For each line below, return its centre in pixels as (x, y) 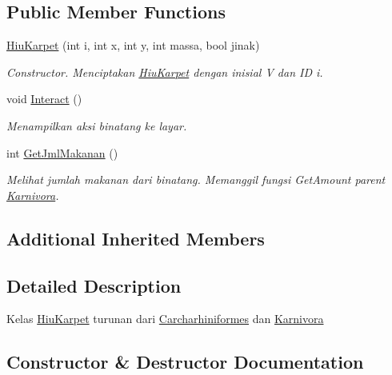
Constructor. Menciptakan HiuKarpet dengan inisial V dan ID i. (165, 72)
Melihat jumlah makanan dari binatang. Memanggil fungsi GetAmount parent (196, 180)
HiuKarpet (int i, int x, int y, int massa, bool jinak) (133, 45)
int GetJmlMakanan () (62, 152)
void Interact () (44, 99)
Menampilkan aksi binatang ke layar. (97, 125)
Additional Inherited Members (136, 238)
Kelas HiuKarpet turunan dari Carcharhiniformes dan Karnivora (165, 319)
